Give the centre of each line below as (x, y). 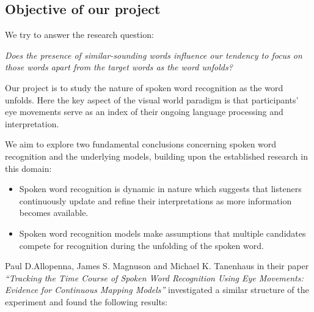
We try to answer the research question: (79, 35)
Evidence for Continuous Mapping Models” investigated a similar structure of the (157, 290)
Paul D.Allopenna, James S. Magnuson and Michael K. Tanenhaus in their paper (157, 266)
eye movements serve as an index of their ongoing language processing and (144, 112)
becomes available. (54, 213)
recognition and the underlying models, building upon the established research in (156, 156)
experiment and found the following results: (86, 301)
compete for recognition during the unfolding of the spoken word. (141, 245)
